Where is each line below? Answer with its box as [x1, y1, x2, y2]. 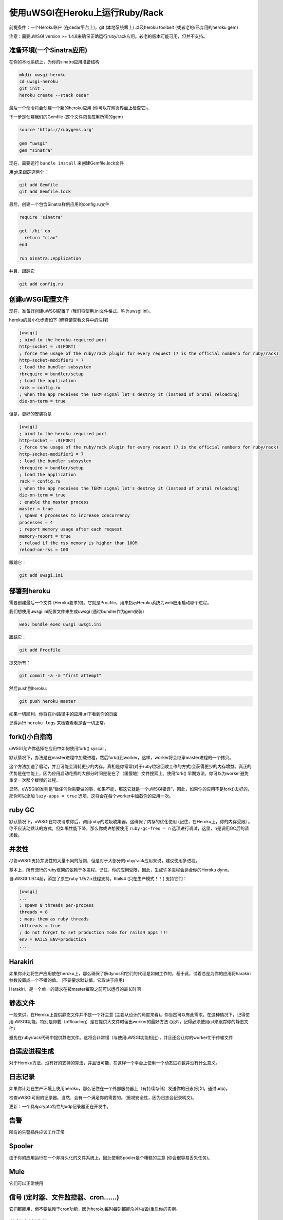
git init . [19, 85, 45, 91]
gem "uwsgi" [19, 141, 48, 146]
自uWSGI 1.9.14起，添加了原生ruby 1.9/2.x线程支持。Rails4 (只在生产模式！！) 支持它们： [9, 876, 188, 882]
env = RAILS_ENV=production [19, 936, 86, 942]
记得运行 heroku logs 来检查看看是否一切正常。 [9, 720, 108, 726]
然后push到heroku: [9, 686, 47, 691]
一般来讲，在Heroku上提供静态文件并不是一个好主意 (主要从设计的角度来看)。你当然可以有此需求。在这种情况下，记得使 [9, 1012, 250, 1017]
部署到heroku [9, 587, 51, 595]
